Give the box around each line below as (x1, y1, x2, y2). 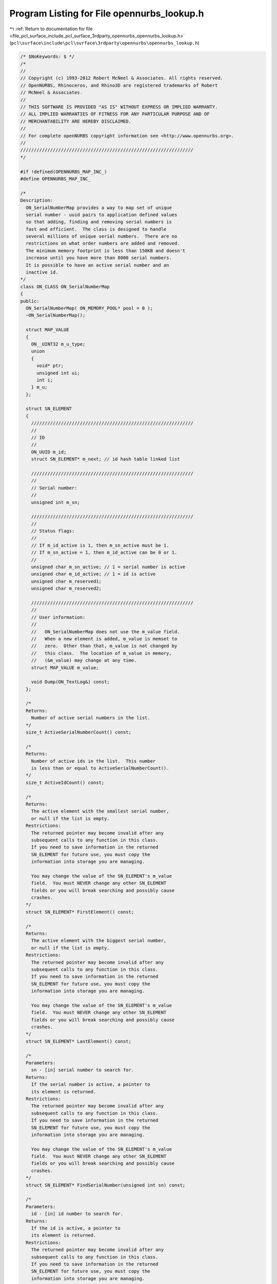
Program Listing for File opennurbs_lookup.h (9, 8, 204, 19)
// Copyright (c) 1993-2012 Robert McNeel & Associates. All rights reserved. (20, 75, 223, 81)
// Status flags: (31, 528, 75, 534)
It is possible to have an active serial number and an (26, 262, 169, 268)
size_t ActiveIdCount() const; (26, 780, 105, 785)
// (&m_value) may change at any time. (31, 657, 137, 664)
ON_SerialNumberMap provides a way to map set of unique (26, 204, 172, 211)
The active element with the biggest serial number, (31, 938, 167, 943)
